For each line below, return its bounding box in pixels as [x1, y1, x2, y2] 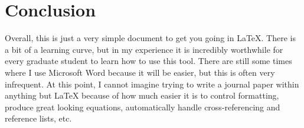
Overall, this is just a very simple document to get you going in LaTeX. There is [5, 32, 296, 44]
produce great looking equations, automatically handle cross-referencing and [5, 100, 280, 113]
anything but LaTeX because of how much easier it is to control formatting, [5, 89, 279, 102]
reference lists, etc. [5, 112, 72, 124]
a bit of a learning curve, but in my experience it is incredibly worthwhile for [5, 43, 283, 55]
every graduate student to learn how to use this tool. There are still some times [5, 55, 292, 67]
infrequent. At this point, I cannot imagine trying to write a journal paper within [5, 78, 299, 90]
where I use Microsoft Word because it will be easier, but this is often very [5, 66, 275, 78]
